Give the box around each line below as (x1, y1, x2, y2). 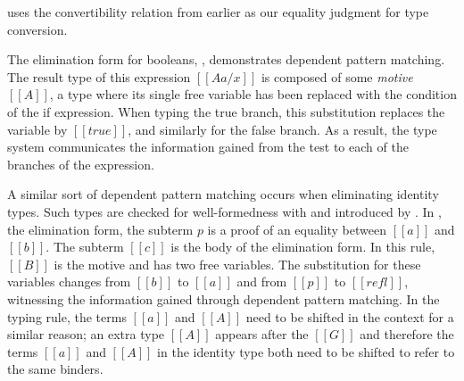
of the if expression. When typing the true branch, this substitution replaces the (7, 102, 445, 120)
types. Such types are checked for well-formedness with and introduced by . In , (7, 202, 442, 220)
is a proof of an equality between (207, 219, 386, 238)
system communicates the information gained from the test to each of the (7, 137, 409, 156)
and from (236, 272, 287, 291)
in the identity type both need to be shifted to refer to (157, 342, 455, 360)
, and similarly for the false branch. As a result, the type (128, 120, 437, 138)
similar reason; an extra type (7, 325, 165, 344)
